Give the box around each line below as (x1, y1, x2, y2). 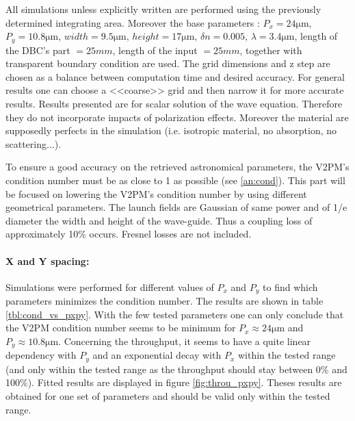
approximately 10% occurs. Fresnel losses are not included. (5, 227, 252, 241)
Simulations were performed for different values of (5, 279, 214, 294)
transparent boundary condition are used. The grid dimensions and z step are (5, 56, 330, 71)
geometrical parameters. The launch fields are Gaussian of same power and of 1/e (5, 200, 347, 214)
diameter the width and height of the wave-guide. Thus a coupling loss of (5, 213, 313, 227)
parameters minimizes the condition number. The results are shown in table (5, 294, 324, 308)
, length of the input (112, 42, 198, 57)
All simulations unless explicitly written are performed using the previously (5, 2, 321, 16)
